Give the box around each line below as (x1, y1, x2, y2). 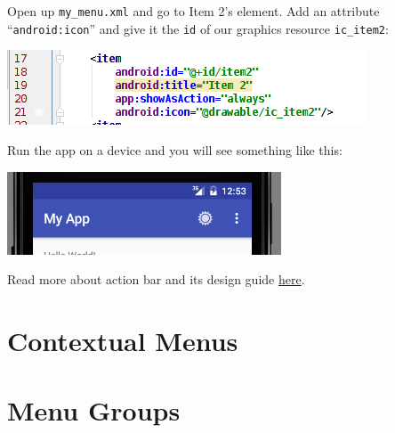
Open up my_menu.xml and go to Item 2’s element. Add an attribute (7, 2, 380, 20)
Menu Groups (7, 392, 181, 429)
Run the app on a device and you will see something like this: (7, 140, 343, 159)
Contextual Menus (7, 322, 238, 358)
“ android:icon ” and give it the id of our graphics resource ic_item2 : (7, 19, 389, 37)
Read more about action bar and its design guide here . (7, 270, 305, 289)
